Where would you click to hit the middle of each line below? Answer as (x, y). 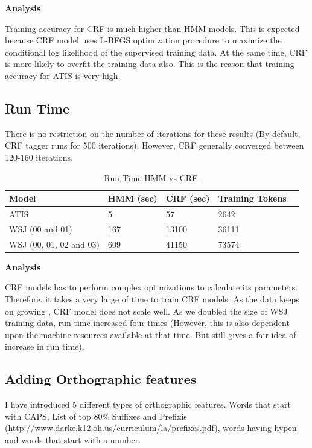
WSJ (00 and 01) (41, 229)
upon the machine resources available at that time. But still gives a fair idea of (151, 334)
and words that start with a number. (73, 439)
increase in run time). (45, 346)
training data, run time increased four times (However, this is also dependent (147, 323)
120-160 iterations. (39, 157)
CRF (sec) (188, 198)
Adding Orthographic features (101, 379)
